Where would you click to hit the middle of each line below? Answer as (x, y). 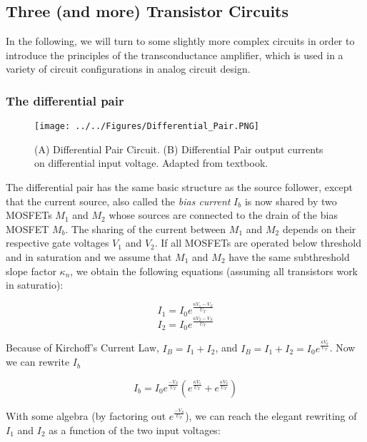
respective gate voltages (57, 243)
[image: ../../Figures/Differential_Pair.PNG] (147, 127)
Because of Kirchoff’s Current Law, (82, 348)
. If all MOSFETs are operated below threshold (258, 243)
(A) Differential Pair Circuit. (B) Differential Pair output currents (179, 149)
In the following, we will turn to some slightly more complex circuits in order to (180, 41)
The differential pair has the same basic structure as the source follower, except (179, 187)
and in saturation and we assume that (89, 257)
